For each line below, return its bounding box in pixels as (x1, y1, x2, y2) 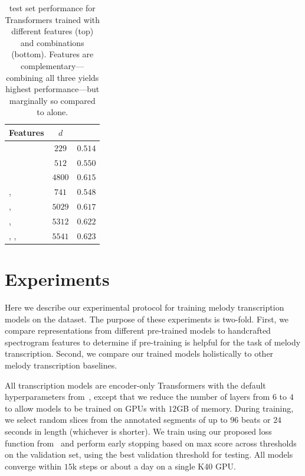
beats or (241, 413, 271, 426)
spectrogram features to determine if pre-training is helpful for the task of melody (5, 335, 301, 348)
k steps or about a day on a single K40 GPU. (72, 459, 236, 472)
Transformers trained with (5, 13, 100, 25)
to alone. (37, 106, 68, 118)
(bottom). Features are (11, 48, 94, 60)
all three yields (45, 71, 99, 83)
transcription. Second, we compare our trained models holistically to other (5, 347, 274, 360)
